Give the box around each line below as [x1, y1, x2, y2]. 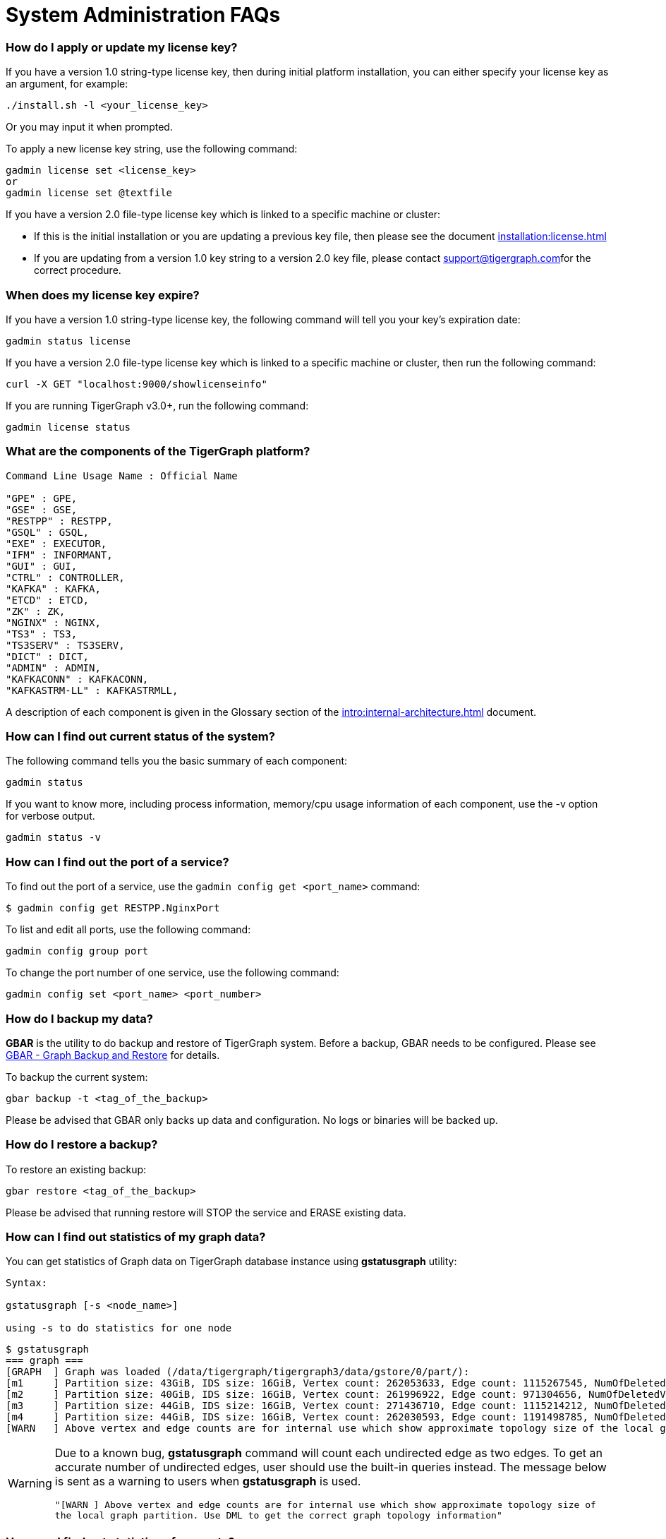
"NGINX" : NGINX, [6, 616, 101, 628]
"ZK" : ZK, [6, 605, 66, 617]
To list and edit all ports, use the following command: [6, 923, 251, 936]
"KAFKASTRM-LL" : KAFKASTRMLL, [6, 684, 178, 696]
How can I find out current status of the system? [6, 729, 275, 743]
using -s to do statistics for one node [6, 1322, 232, 1334]
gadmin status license [6, 335, 131, 347]
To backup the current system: [6, 1070, 148, 1083]
